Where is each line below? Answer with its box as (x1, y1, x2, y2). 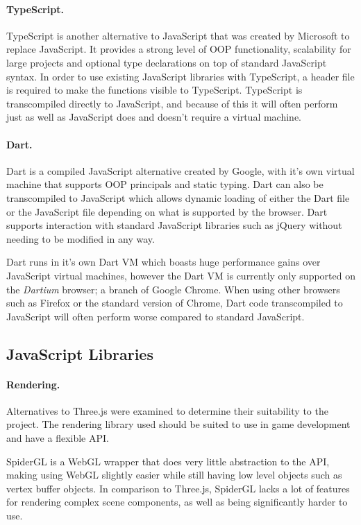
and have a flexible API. (6, 431, 109, 445)
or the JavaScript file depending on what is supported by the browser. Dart (6, 204, 328, 218)
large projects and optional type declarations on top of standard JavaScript (6, 55, 327, 69)
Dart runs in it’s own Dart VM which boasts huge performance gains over (6, 255, 321, 269)
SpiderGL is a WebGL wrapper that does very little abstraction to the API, (6, 454, 330, 468)
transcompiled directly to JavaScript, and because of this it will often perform (6, 96, 338, 110)
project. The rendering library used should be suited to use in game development (6, 417, 351, 431)
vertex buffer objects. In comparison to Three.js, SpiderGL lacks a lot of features (6, 481, 350, 495)
